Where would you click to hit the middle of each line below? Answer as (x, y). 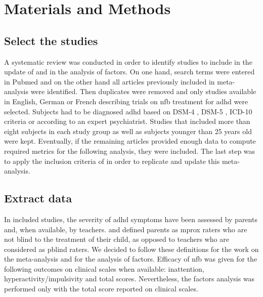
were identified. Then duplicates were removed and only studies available (143, 91)
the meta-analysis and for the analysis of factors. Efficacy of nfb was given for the (131, 259)
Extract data (38, 198)
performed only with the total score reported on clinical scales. (101, 289)
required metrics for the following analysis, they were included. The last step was (130, 151)
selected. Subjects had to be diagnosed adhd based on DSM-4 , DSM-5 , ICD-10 (128, 111)
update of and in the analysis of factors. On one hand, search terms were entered (129, 72)
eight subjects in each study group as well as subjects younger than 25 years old (128, 131)
